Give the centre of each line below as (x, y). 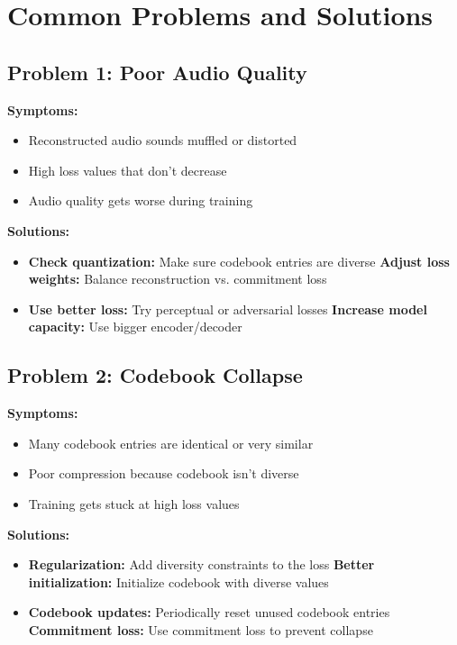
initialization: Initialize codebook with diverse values (178, 581)
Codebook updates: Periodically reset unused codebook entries (209, 612)
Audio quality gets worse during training (141, 200)
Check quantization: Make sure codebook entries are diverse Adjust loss (239, 261)
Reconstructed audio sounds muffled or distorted (163, 140)
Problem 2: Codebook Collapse (155, 375)
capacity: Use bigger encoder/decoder (135, 327)
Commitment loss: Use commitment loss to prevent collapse (201, 629)
